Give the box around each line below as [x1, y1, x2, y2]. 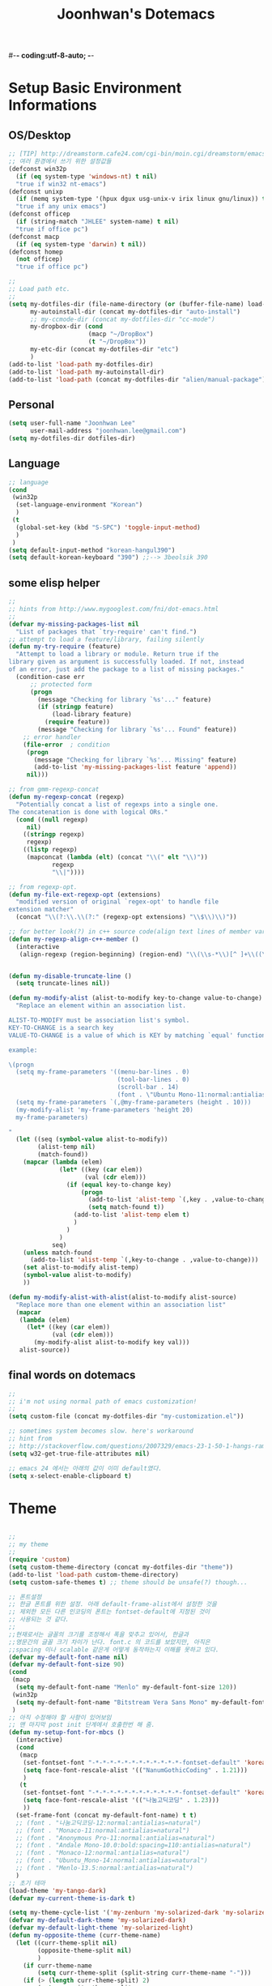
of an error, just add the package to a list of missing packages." [8, 665, 244, 673]
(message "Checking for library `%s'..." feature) [37, 695, 212, 703]
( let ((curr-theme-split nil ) [15, 1938, 117, 1947]
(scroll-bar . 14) [117, 1083, 180, 1091]
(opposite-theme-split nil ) [37, 1946, 132, 1954]
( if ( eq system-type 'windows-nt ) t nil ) [15, 172, 158, 181]
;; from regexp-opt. [8, 882, 79, 891]
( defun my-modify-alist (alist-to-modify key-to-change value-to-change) [8, 994, 263, 1002]
